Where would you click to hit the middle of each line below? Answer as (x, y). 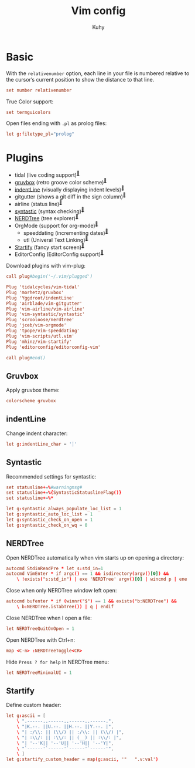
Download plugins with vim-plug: (46, 266)
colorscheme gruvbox (31, 401)
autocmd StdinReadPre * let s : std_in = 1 (55, 568)
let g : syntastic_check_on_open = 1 (49, 520)
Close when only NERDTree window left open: (61, 591)
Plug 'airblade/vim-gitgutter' (44, 304)
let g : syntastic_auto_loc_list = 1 (49, 514)
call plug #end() (26, 358)
